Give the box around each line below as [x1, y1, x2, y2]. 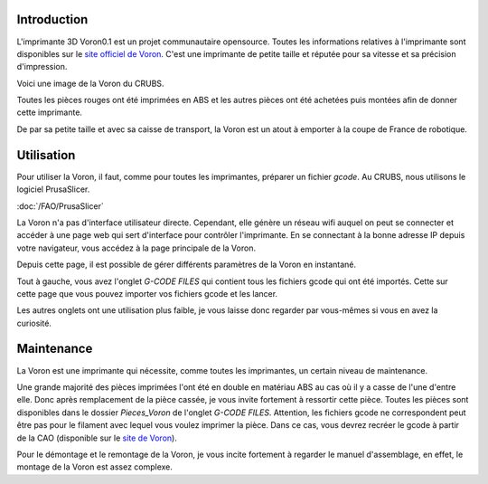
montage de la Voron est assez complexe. [16, 461, 174, 472]
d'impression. [16, 62, 68, 72]
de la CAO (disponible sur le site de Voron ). [16, 432, 178, 443]
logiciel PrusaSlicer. [16, 184, 90, 195]
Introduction [16, 12, 89, 27]
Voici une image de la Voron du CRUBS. [16, 78, 164, 89]
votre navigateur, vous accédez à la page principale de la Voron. [16, 242, 257, 253]
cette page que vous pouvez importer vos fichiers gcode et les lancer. [16, 288, 278, 299]
